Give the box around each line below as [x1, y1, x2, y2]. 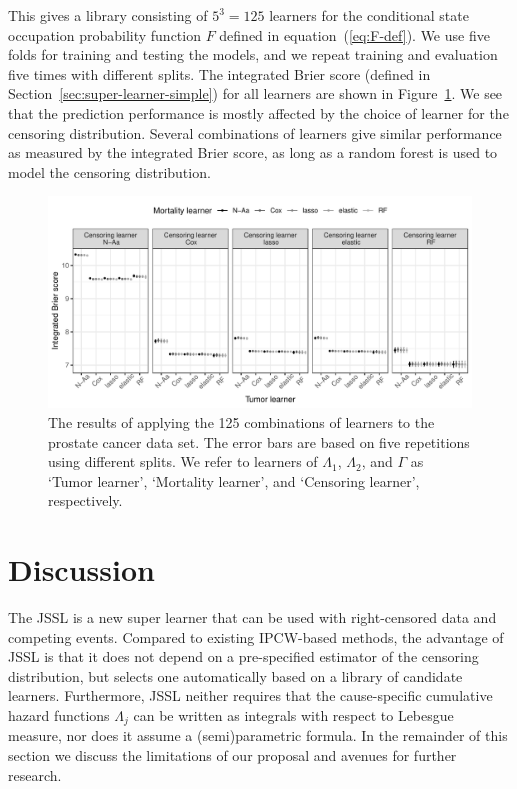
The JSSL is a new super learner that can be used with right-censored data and [8, 607, 497, 628]
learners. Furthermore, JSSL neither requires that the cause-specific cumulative [8, 685, 493, 706]
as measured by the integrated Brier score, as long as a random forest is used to [8, 142, 498, 163]
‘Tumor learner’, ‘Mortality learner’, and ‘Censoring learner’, [48, 470, 420, 491]
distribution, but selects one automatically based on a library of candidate [8, 665, 463, 686]
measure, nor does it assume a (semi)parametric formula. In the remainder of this [8, 725, 508, 746]
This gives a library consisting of [8, 5, 208, 25]
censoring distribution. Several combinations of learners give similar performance [8, 122, 502, 143]
